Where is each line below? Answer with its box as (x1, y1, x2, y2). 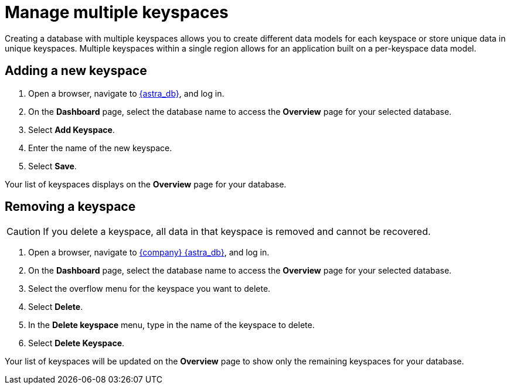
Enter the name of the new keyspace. (28, 142, 172, 153)
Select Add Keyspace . (28, 124, 115, 135)
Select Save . (28, 161, 77, 171)
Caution (6, 226, 41, 238)
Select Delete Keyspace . (28, 338, 125, 349)
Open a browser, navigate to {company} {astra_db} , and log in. (28, 247, 270, 258)
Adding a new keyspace (5, 63, 147, 79)
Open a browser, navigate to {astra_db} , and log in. (28, 88, 225, 98)
